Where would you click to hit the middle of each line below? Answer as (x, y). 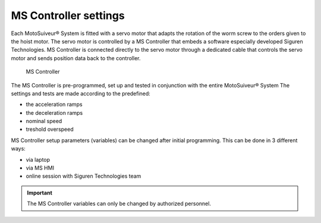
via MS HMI (40, 168)
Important (40, 193)
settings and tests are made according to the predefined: (81, 93)
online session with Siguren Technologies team (84, 176)
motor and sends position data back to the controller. (76, 58)
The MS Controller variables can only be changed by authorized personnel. (119, 204)
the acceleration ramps (54, 105)
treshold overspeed (50, 129)
